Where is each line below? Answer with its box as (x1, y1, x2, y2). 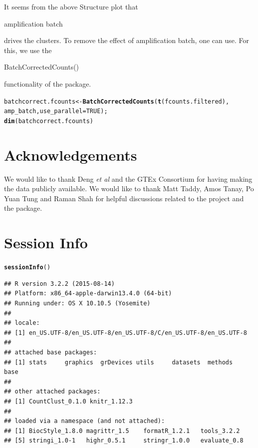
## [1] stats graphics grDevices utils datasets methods (4, 358, 233, 366)
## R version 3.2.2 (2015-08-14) (4, 280, 115, 287)
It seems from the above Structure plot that (4, 2, 138, 12)
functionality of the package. (4, 78, 91, 89)
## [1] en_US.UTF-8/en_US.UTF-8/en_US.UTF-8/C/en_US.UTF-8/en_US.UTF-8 (4, 329, 247, 336)
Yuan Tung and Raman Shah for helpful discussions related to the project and (4, 193, 244, 203)
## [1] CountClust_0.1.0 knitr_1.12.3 (4, 397, 133, 405)
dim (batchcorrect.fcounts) (4, 117, 93, 125)
